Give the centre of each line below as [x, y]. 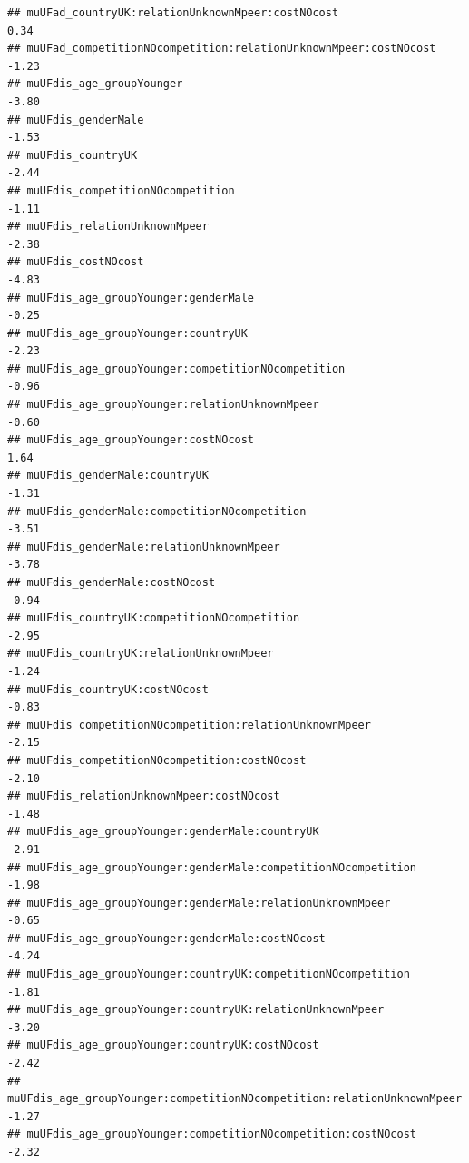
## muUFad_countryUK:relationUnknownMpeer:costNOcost [173, 13]
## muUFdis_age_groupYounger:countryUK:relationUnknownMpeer [196, 1010]
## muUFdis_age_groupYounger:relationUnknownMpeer [163, 405]
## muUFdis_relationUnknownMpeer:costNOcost [144, 796]
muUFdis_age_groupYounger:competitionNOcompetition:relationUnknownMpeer [235, 1099]
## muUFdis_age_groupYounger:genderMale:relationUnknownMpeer [199, 903]
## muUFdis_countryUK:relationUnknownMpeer [141, 654]
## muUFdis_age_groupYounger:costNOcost [131, 440]
